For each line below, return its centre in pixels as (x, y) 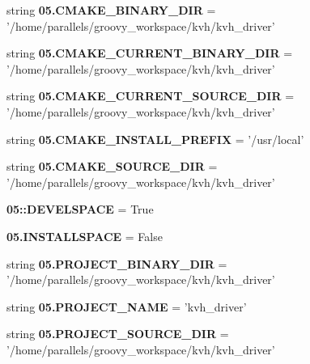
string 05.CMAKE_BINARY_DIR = (111, 10)
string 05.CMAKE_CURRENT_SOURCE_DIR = (151, 96)
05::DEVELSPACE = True (80, 209)
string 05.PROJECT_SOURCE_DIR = (118, 334)
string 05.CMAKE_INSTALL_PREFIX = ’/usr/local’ (155, 139)
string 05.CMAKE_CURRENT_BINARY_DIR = (150, 53)
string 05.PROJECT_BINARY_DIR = (117, 263)
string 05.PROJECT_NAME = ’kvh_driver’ (127, 306)
